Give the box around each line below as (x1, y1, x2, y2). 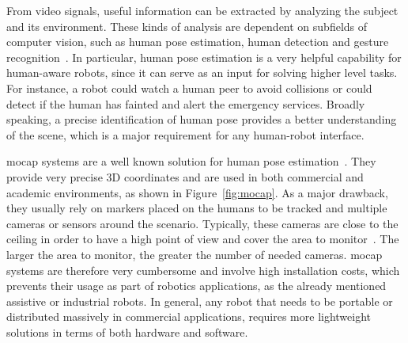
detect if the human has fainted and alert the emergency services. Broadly (6, 95, 365, 112)
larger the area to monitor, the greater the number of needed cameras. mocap (6, 246, 383, 262)
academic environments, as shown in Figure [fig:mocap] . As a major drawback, (6, 184, 388, 200)
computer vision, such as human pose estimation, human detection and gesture (6, 33, 389, 50)
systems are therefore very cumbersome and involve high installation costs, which (6, 261, 400, 278)
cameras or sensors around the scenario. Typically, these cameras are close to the (6, 215, 399, 231)
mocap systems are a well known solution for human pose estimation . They (6, 153, 376, 170)
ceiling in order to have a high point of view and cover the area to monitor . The (6, 231, 399, 247)
